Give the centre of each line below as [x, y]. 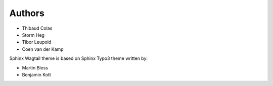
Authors [27, 13]
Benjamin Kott [37, 74]
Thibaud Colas [37, 28]
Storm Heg [33, 35]
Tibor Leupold [37, 42]
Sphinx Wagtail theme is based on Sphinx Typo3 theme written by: [79, 58]
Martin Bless [35, 67]
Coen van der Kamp [43, 49]
